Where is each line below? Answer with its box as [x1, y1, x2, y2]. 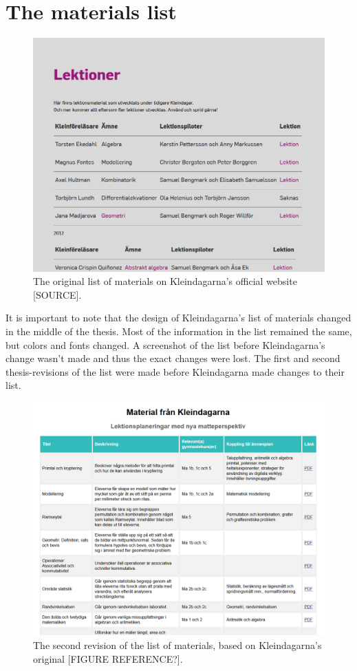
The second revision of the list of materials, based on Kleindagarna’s [33, 638, 322, 652]
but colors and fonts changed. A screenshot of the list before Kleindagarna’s [6, 337, 325, 352]
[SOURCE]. [33, 287, 82, 301]
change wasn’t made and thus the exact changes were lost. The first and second [6, 351, 340, 365]
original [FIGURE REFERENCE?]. [33, 651, 183, 665]
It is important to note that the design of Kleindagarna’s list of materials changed [6, 310, 351, 325]
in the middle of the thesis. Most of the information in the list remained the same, [6, 323, 352, 338]
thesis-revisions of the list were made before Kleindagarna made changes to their [6, 364, 345, 379]
